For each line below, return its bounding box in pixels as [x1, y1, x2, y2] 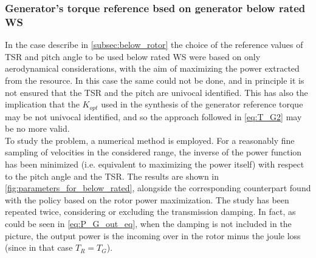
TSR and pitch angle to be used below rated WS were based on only [5, 50, 261, 63]
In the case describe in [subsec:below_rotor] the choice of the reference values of [5, 38, 303, 51]
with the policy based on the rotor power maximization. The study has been [5, 193, 289, 206]
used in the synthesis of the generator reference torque [101, 98, 303, 110]
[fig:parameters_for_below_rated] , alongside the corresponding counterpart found [5, 182, 311, 194]
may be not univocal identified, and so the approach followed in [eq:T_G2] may [5, 110, 302, 123]
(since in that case [5, 241, 73, 254]
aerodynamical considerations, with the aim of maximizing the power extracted [5, 62, 300, 75]
